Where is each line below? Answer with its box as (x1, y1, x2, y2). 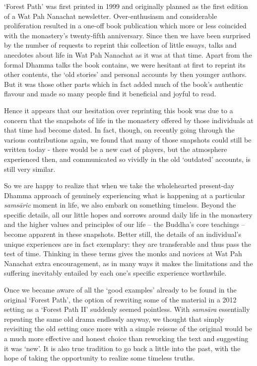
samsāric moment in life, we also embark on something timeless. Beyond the (4, 200, 236, 210)
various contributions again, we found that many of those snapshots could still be (4, 134, 252, 145)
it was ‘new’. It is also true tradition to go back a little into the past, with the (4, 343, 241, 353)
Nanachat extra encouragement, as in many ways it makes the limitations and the (4, 258, 253, 268)
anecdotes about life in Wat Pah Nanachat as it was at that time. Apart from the (4, 49, 252, 60)
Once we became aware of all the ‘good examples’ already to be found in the (4, 285, 237, 295)
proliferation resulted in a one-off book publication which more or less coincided (4, 20, 247, 31)
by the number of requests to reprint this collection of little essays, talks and (4, 40, 237, 50)
